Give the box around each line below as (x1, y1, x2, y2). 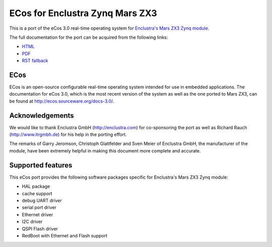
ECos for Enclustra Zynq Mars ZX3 (9, 8, 157, 19)
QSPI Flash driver (22, 225, 58, 231)
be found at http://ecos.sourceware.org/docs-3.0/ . (9, 98, 114, 104)
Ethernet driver (22, 211, 53, 217)
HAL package (22, 184, 50, 190)
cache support (22, 190, 52, 196)
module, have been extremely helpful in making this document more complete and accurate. (9, 147, 201, 153)
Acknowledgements (9, 111, 74, 120)
